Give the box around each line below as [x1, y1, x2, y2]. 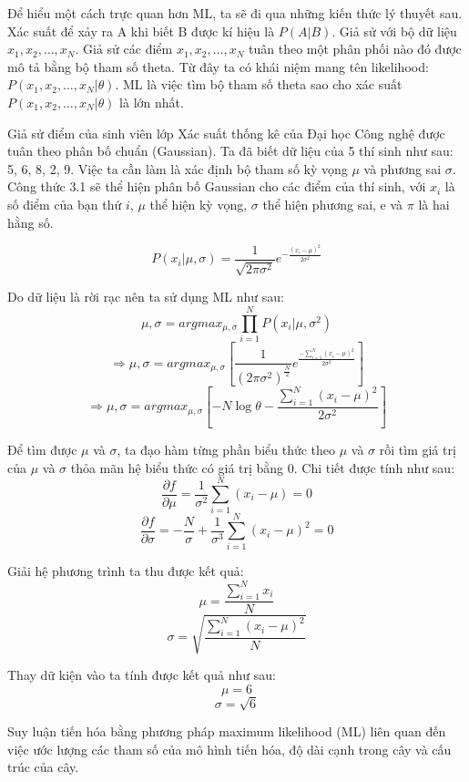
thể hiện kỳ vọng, [149, 194, 248, 213]
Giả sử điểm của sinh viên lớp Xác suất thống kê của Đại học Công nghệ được [7, 123, 445, 142]
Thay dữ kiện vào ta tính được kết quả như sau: [7, 664, 276, 684]
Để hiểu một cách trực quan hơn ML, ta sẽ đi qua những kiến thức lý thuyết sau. [7, 4, 463, 22]
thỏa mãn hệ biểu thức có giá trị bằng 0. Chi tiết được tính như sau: [70, 458, 455, 477]
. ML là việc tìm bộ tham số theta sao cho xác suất [115, 75, 403, 94]
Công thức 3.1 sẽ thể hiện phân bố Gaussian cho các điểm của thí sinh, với [7, 177, 426, 196]
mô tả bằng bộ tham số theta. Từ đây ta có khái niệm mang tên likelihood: [7, 57, 429, 76]
